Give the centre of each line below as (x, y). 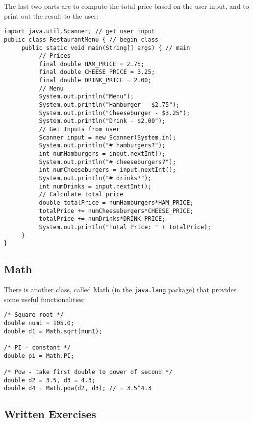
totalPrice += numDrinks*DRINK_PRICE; (102, 219)
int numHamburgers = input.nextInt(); (102, 154)
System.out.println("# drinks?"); (95, 178)
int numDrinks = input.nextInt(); (95, 186)
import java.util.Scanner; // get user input (79, 32)
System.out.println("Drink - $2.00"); (102, 121)
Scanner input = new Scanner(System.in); (107, 137)
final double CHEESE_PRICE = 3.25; (97, 72)
